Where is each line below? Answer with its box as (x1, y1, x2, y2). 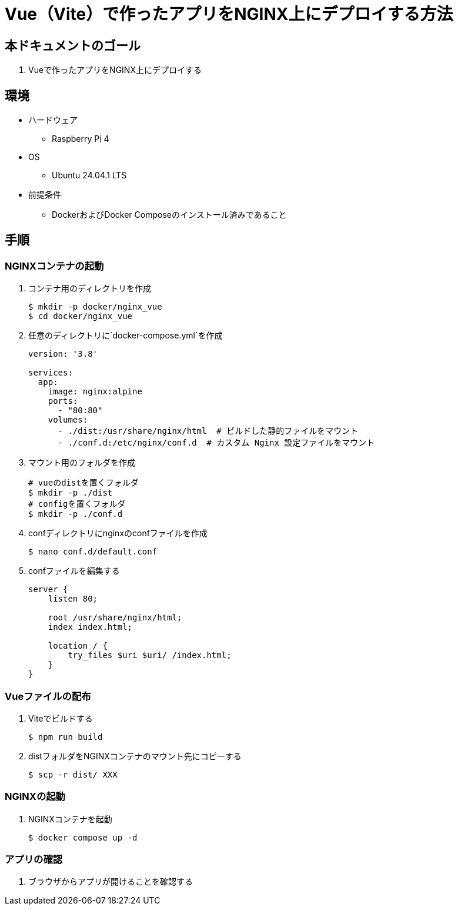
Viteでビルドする (28, 713, 93, 723)
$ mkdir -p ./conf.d (28, 509, 123, 519)
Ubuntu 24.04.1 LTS (52, 170, 127, 181)
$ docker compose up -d (28, 832, 138, 842)
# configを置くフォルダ (28, 499, 126, 509)
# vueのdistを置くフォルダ (28, 478, 139, 488)
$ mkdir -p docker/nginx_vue (28, 302, 162, 312)
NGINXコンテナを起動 (28, 813, 112, 824)
